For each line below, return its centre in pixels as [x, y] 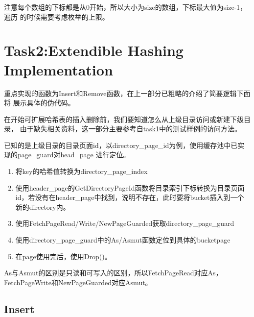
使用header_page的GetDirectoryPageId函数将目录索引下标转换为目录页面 [130, 187]
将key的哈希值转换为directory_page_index [81, 171]
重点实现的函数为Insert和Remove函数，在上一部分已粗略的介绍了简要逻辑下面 [127, 93]
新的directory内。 [43, 207]
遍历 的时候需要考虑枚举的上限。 [57, 16]
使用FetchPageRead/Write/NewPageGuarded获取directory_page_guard [125, 223]
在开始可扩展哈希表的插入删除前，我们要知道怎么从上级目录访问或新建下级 [124, 119]
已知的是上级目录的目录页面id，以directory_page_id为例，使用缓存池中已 [121, 145]
